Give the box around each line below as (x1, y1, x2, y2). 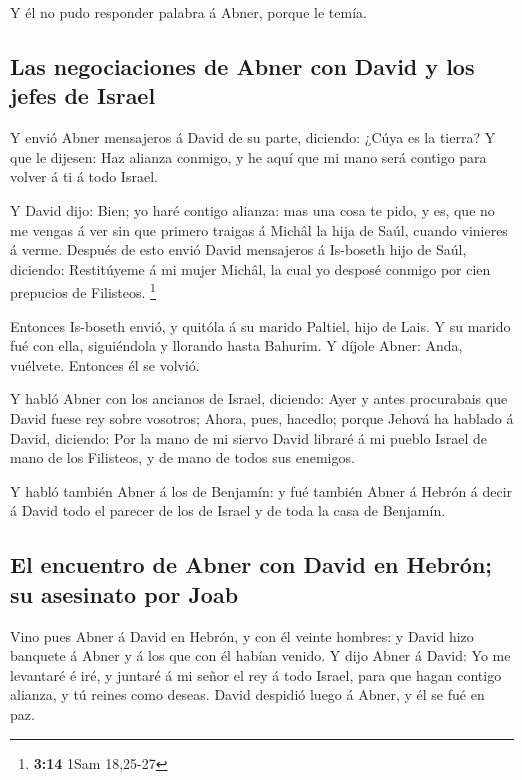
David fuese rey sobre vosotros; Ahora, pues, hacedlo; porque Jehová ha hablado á (10, 407, 514, 428)
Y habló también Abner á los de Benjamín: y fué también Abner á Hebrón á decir (10, 480, 513, 501)
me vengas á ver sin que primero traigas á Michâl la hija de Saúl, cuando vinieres (10, 219, 508, 240)
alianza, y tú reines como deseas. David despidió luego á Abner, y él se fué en (10, 684, 485, 705)
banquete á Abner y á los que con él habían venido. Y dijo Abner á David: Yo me (10, 645, 511, 666)
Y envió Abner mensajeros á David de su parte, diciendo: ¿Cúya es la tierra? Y (10, 127, 496, 148)
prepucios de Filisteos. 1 (10, 279, 156, 302)
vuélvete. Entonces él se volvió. (10, 354, 200, 375)
